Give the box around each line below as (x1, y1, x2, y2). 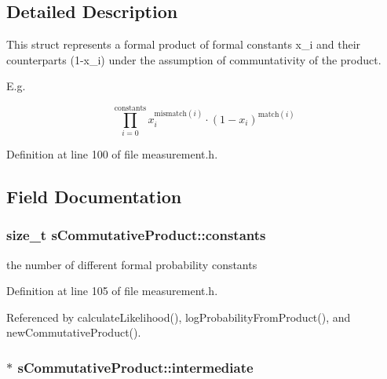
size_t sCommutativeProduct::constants (6, 225, 266, 245)
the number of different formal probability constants (6, 256, 257, 272)
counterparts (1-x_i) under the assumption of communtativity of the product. (6, 51, 382, 67)
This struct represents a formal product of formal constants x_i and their (6, 36, 361, 53)
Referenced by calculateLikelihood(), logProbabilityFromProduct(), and (6, 308, 351, 325)
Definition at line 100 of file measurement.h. (6, 146, 218, 162)
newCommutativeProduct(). (6, 324, 141, 341)
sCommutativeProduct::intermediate (17, 358, 254, 377)
